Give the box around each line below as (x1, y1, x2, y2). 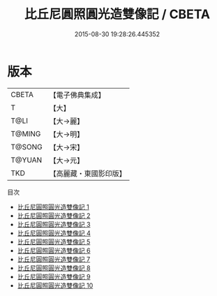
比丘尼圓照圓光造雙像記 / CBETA (24, 6, 211, 22)
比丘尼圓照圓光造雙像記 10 (17, 281, 93, 290)
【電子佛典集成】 (49, 90, 106, 100)
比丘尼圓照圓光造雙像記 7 (17, 255, 91, 263)
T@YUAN (10, 155, 43, 165)
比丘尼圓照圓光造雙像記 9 (17, 272, 91, 281)
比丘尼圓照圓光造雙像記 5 (17, 237, 91, 246)
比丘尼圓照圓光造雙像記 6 (17, 246, 91, 255)
